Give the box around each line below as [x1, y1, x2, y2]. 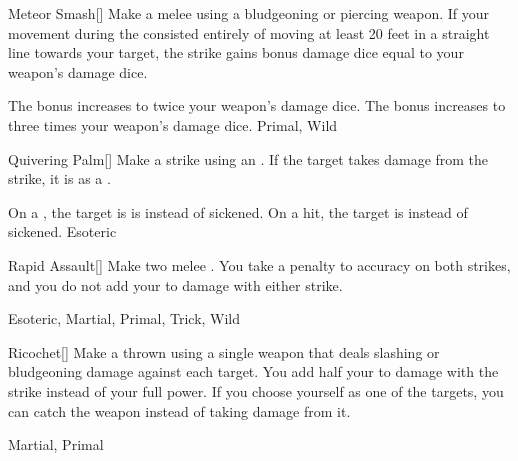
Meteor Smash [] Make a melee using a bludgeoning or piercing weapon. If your [8, 3, 489, 23]
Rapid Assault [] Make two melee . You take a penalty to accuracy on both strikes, [8, 254, 511, 275]
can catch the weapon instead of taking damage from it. [8, 400, 351, 421]
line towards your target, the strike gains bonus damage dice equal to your [8, 42, 464, 63]
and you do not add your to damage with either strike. [8, 274, 343, 295]
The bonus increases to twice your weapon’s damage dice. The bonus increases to [8, 95, 506, 116]
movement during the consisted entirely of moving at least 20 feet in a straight [8, 22, 490, 43]
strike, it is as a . [8, 168, 111, 189]
